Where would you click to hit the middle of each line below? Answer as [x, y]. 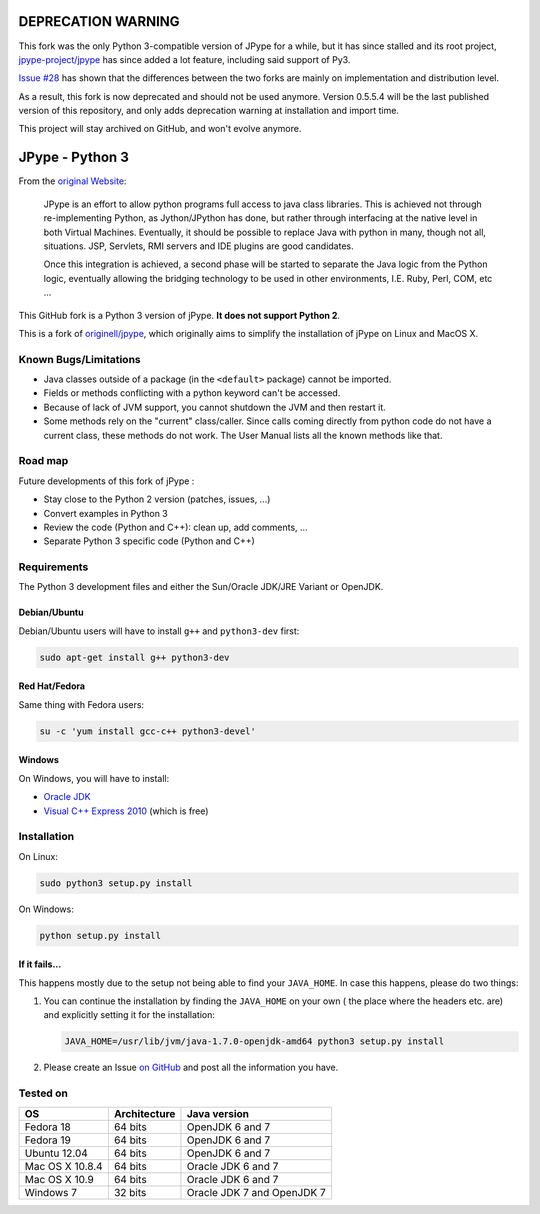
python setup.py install [100, 935]
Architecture [144, 1113]
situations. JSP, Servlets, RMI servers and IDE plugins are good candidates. [198, 246]
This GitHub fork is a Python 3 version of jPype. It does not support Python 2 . [179, 315]
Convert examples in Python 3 [106, 513]
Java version [218, 1113]
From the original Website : [72, 181]
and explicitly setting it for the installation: [129, 1015]
